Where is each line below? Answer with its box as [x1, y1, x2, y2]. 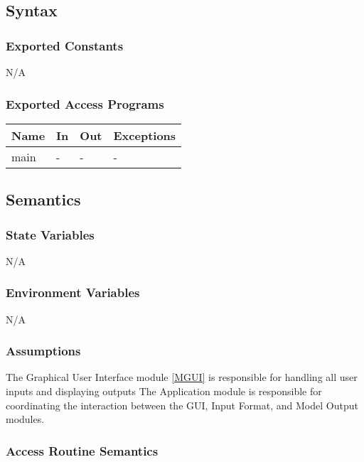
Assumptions [6, 342, 81, 360]
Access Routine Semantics [6, 441, 159, 459]
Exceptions [113, 127, 176, 144]
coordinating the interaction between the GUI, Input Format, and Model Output [6, 397, 358, 412]
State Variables [6, 225, 95, 243]
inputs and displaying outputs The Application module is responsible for [6, 384, 322, 399]
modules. [6, 412, 45, 426]
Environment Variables [6, 284, 140, 301]
